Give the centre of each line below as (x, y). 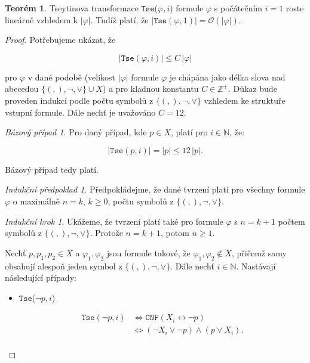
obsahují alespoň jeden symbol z (64, 266)
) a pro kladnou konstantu (151, 89)
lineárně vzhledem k (42, 19)
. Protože (106, 233)
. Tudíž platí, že (119, 19)
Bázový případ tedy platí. (52, 169)
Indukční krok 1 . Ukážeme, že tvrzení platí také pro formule (114, 221)
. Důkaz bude (252, 89)
